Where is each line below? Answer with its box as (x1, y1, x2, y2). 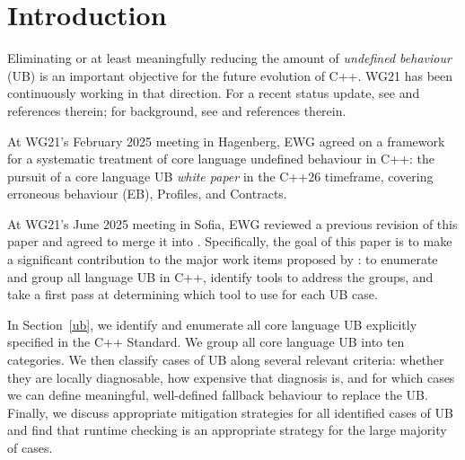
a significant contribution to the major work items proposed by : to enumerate (7, 250, 438, 269)
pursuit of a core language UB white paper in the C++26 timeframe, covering (7, 166, 434, 185)
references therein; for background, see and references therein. (7, 101, 347, 119)
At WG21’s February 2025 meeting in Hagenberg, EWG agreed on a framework (7, 131, 445, 150)
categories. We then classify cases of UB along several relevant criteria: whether (7, 350, 444, 369)
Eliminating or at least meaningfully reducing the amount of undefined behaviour (7, 49, 452, 67)
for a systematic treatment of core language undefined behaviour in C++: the (7, 149, 434, 168)
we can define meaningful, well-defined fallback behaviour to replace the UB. (7, 385, 428, 404)
